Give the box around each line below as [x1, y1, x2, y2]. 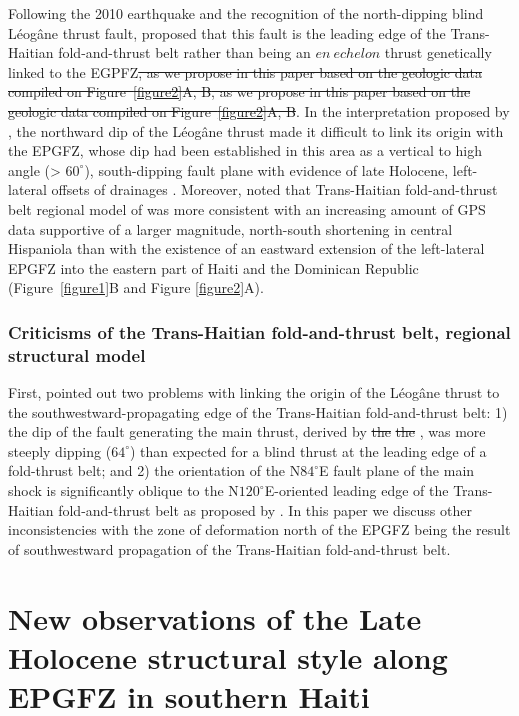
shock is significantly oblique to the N [8, 480, 239, 501]
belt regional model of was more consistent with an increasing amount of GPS [8, 198, 486, 219]
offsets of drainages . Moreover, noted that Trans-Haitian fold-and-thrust [51, 179, 498, 200]
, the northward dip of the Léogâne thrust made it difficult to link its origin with [8, 120, 504, 141]
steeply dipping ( [8, 440, 112, 461]
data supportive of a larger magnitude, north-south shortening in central [8, 218, 453, 239]
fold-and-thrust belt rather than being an [58, 42, 311, 63]
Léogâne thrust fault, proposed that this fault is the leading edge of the [8, 22, 446, 43]
